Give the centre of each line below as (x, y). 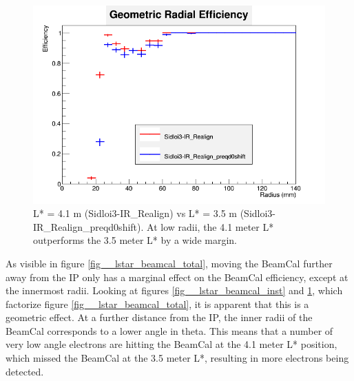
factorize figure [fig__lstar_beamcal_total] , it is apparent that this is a (157, 303)
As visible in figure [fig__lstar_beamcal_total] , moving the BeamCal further (169, 263)
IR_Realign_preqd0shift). (88, 226)
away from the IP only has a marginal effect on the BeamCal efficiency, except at (177, 277)
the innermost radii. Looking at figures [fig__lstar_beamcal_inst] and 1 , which (174, 290)
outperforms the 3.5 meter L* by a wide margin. (135, 240)
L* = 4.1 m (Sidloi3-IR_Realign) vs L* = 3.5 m (135, 213)
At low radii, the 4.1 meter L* (210, 226)
